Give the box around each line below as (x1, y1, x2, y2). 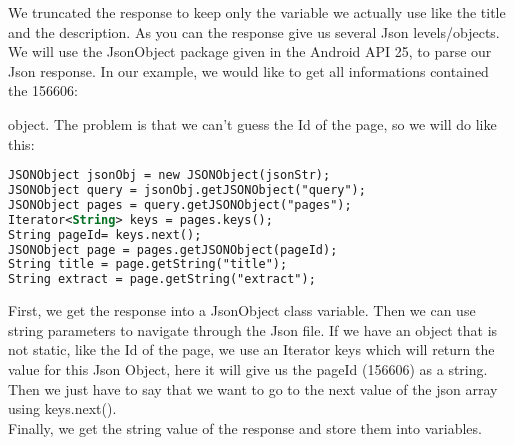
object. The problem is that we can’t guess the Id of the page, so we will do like (8, 113, 497, 134)
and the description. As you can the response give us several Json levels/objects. (8, 21, 500, 42)
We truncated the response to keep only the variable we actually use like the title (8, 2, 506, 22)
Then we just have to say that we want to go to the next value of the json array (8, 378, 498, 399)
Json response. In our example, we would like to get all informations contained (8, 60, 489, 81)
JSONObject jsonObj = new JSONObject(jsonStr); (8, 168, 331, 183)
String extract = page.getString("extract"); (8, 272, 316, 287)
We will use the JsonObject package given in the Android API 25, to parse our (8, 41, 492, 62)
